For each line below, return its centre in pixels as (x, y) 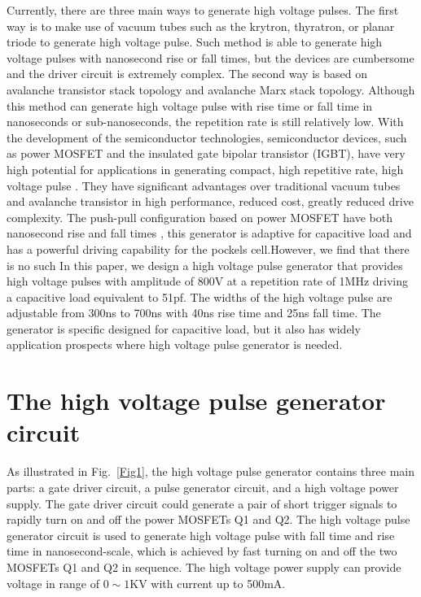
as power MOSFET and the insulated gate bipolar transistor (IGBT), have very (206, 153)
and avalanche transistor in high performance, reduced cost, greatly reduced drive (210, 201)
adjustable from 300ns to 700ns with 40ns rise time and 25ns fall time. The (194, 313)
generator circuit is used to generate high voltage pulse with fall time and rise (201, 535)
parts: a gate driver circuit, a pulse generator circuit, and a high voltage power (203, 487)
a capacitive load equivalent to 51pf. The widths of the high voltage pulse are (200, 296)
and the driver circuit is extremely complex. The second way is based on (187, 74)
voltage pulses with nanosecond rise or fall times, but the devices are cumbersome (210, 57)
